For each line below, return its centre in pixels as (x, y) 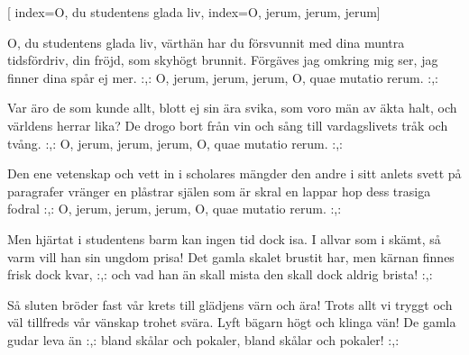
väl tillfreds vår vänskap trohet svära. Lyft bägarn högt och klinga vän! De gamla (232, 322)
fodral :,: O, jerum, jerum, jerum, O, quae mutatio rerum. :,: (175, 209)
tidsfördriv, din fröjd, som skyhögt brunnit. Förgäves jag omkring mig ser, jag (223, 60)
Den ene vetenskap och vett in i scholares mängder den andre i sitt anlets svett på (234, 173)
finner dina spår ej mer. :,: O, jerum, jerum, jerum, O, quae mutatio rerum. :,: (223, 77)
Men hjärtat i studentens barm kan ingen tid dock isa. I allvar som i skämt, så (224, 238)
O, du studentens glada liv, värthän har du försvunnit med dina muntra (206, 42)
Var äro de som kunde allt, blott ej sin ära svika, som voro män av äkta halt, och (232, 108)
